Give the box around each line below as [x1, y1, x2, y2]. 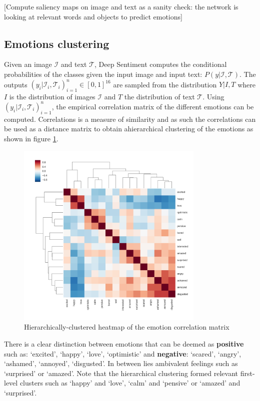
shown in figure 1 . [4, 133, 58, 143]
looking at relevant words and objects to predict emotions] [4, 11, 182, 21]
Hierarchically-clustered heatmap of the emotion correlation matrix [24, 322, 229, 332]
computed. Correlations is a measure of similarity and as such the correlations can [4, 113, 256, 124]
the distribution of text [124, 91, 195, 101]
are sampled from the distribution [113, 79, 217, 89]
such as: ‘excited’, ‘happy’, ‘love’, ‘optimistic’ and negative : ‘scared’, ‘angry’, [4, 348, 241, 359]
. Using [202, 91, 224, 101]
